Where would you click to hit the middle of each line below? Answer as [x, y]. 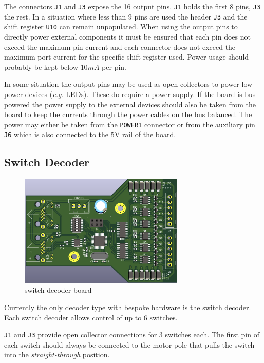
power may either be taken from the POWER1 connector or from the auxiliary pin [130, 124]
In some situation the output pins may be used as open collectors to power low [128, 84]
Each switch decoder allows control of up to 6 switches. [91, 317]
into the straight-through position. [57, 355]
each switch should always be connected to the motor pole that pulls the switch [129, 344]
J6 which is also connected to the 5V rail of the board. [90, 134]
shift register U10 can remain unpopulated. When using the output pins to [121, 26]
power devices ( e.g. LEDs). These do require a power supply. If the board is [123, 94]
